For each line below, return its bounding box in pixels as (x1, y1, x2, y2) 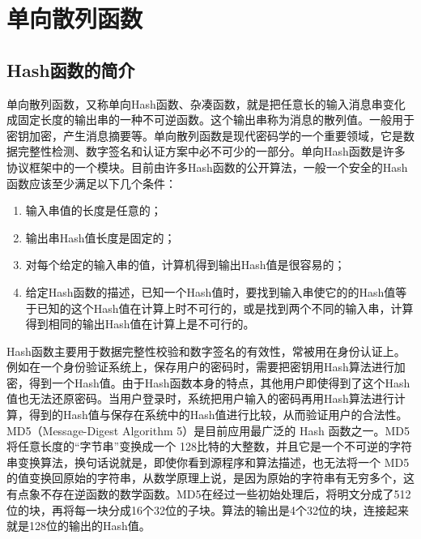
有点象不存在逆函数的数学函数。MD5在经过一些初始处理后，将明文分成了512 (6, 486, 411, 503)
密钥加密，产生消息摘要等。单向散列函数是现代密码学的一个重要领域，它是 (6, 126, 403, 143)
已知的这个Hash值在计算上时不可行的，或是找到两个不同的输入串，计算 (36, 299, 414, 316)
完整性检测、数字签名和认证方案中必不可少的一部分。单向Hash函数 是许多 (17, 143, 406, 160)
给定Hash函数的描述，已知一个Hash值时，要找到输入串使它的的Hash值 (25, 283, 396, 300)
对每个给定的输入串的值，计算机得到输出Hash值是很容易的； (25, 256, 346, 273)
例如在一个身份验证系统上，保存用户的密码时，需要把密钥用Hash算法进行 (6, 358, 394, 375)
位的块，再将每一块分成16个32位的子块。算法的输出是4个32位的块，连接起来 (6, 501, 409, 518)
